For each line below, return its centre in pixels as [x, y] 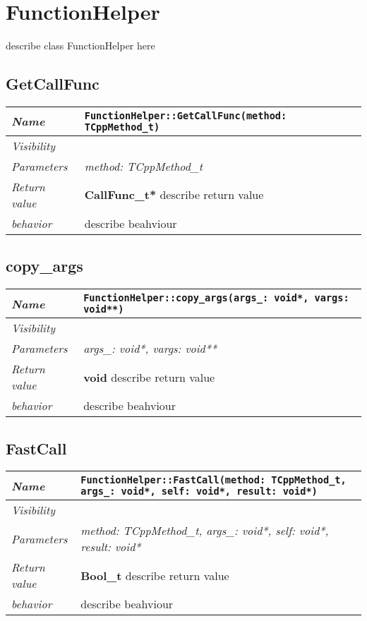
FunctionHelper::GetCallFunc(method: [186, 115]
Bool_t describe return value [155, 575]
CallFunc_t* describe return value [174, 195]
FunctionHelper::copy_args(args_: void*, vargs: [216, 298]
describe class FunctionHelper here [80, 46]
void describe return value [149, 377]
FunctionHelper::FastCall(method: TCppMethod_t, [213, 480]
